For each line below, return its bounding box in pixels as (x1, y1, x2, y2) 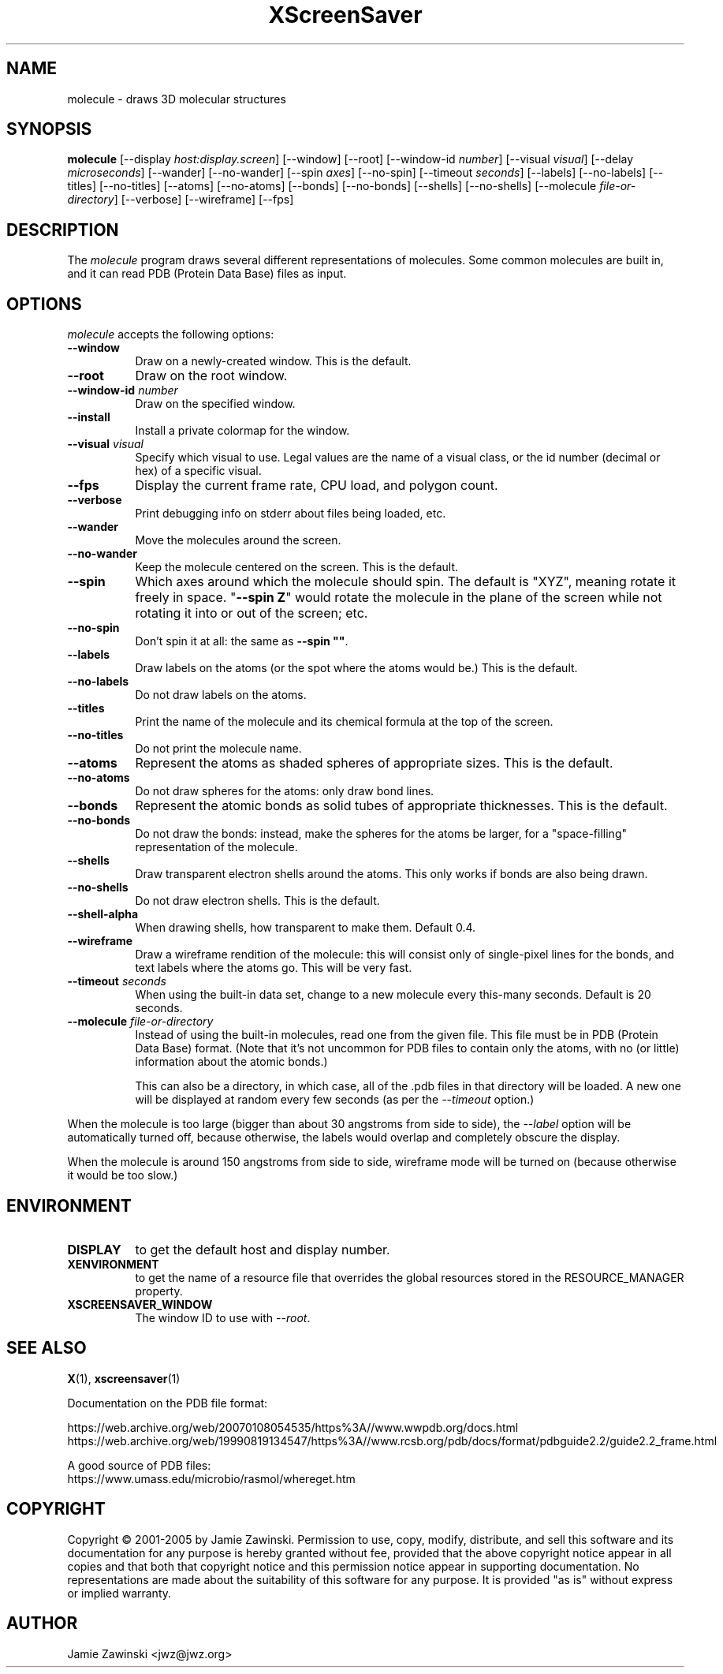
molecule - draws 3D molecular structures (67, 92, 286, 106)
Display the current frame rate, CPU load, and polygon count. (135, 477, 498, 494)
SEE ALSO (6, 1338, 87, 1358)
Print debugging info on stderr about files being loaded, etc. (135, 506, 446, 521)
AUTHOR (6, 1613, 78, 1634)
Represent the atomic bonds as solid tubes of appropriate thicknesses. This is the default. (135, 798, 668, 814)
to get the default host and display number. (135, 1241, 390, 1257)
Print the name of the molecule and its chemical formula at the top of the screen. (135, 715, 553, 729)
